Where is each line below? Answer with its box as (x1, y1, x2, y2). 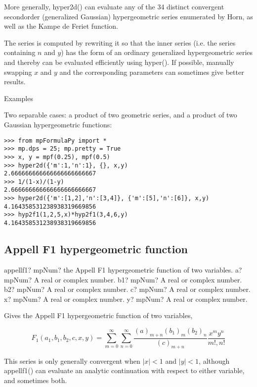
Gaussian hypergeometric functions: (4, 119, 112, 129)
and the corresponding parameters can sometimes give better (59, 66, 244, 77)
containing (4, 47, 36, 57)
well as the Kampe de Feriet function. (4, 21, 118, 31)
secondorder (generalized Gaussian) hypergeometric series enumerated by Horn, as (4, 11, 253, 21)
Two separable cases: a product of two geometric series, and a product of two (4, 110, 237, 120)
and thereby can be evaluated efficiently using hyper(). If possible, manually (4, 56, 234, 67)
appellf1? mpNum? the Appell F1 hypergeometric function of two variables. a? (4, 264, 242, 275)
